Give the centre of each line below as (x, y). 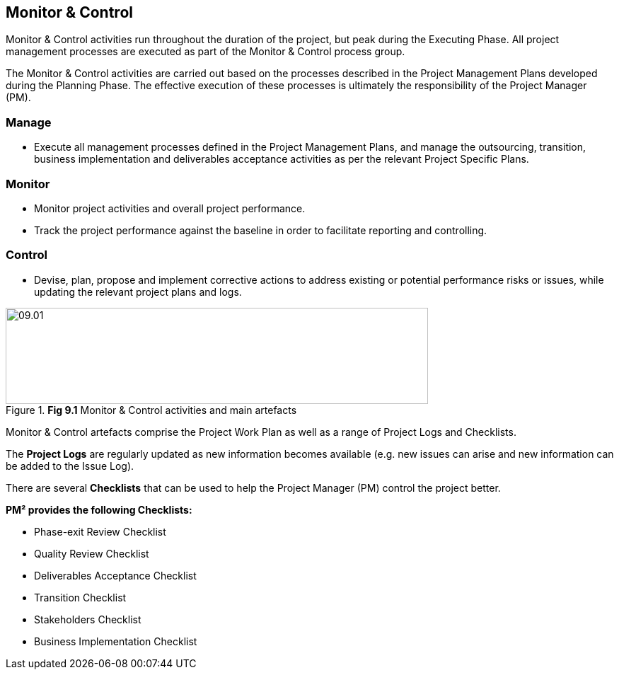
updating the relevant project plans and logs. (138, 292)
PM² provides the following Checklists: (99, 509)
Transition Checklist (80, 597)
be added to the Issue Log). (70, 466)
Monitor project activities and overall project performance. (170, 208)
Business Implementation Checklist (116, 641)
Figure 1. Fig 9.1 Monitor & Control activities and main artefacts (151, 410)
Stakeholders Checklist (88, 619)
